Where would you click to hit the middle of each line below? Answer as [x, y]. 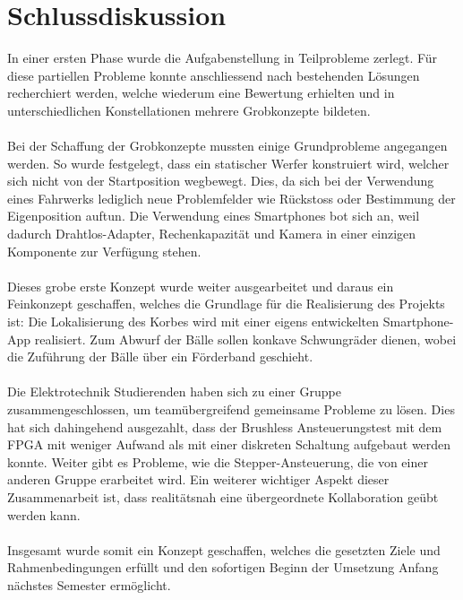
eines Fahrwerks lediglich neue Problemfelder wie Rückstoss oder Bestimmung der [231, 198]
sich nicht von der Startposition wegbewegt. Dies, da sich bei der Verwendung [221, 181]
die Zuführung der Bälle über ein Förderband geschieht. [160, 357]
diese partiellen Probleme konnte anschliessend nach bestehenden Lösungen [214, 75]
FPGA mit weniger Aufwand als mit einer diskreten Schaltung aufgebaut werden [229, 444]
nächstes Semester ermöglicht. [89, 584]
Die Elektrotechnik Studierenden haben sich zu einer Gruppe [174, 391]
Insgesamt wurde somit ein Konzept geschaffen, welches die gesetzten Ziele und [224, 549]
